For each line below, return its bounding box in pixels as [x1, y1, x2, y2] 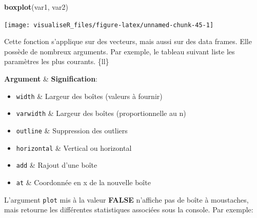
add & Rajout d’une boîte [16, 160, 97, 170]
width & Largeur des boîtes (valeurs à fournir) [16, 90, 163, 101]
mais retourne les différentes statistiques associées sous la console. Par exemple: [4, 204, 253, 215]
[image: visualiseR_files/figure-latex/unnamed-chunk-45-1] [4, 21, 214, 29]
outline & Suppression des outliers [16, 125, 128, 135]
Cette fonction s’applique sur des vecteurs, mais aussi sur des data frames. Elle [4, 36, 252, 47]
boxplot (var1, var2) [4, 2, 68, 12]
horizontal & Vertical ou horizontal [16, 142, 132, 153]
